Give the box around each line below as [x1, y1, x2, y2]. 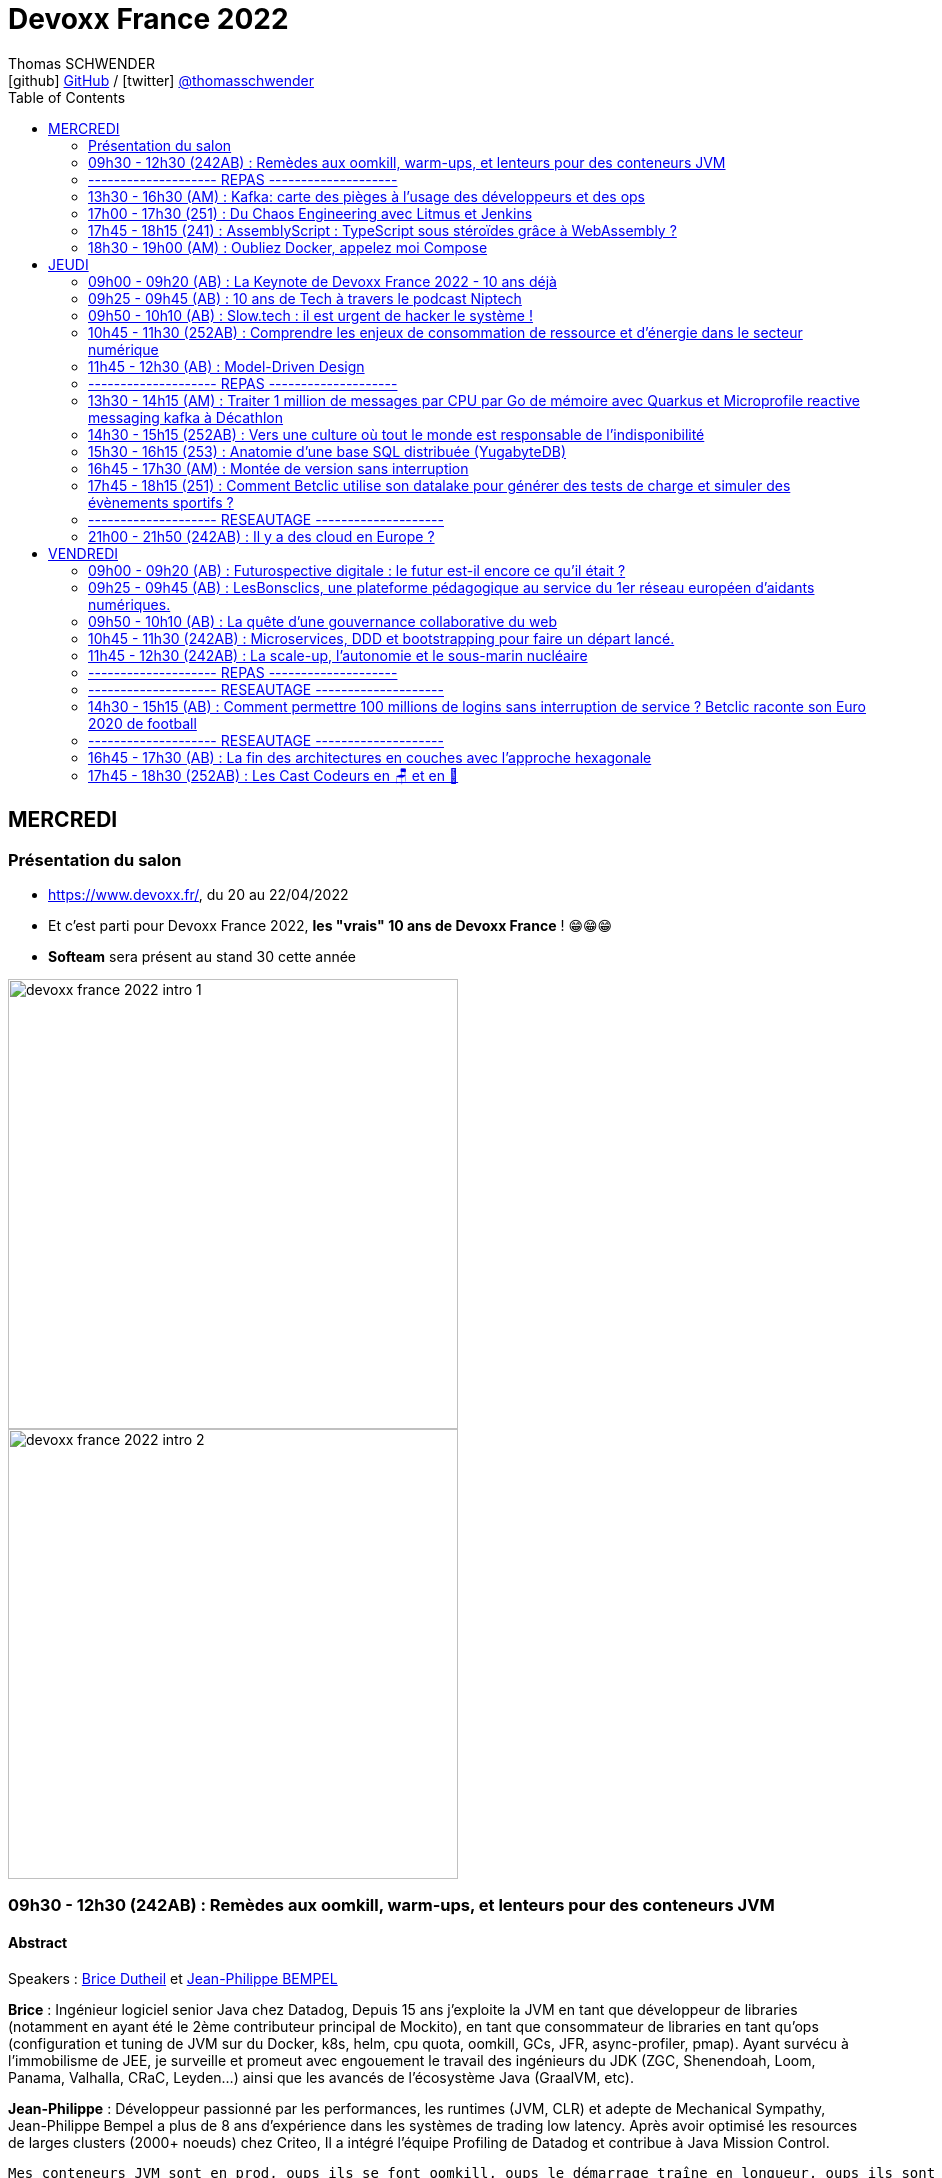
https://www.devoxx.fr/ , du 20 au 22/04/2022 [48, 885, 349, 903]
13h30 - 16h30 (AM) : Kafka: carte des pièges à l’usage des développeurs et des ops [88, 187, 646, 205]
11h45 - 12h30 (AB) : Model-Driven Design [88, 357, 365, 375]
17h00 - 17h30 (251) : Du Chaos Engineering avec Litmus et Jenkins [88, 204, 533, 222]
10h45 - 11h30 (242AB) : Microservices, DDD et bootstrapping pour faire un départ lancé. [88, 629, 675, 647]
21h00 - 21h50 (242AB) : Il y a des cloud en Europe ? [88, 527, 435, 545]
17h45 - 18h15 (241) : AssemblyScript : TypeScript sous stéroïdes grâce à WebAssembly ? [88, 221, 677, 239]
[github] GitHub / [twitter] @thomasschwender [8, 71, 314, 89]
